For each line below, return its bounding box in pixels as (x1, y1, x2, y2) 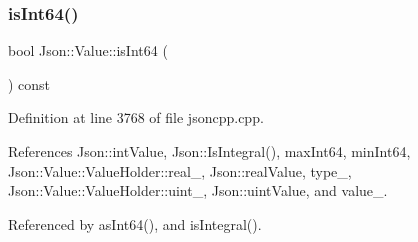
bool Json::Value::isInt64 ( (8, 40, 168, 61)
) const (8, 73, 51, 94)
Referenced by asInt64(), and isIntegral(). (8, 213, 262, 234)
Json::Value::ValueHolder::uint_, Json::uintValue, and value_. (8, 180, 388, 201)
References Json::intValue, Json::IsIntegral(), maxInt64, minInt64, (8, 141, 411, 161)
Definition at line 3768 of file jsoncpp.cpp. (8, 107, 264, 128)
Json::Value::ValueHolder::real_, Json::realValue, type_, (8, 160, 352, 181)
